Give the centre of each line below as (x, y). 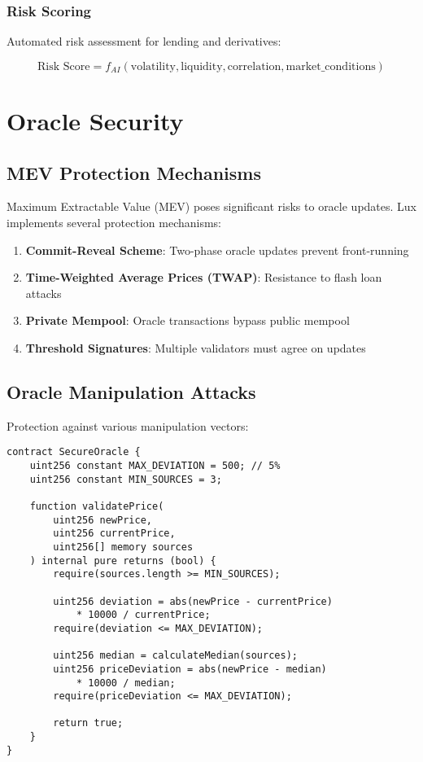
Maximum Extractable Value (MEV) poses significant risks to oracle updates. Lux (212, 206)
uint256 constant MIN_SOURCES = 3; (126, 479)
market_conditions (331, 66)
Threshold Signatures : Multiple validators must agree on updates (196, 347)
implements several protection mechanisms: (114, 222)
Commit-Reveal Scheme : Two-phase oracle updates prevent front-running (217, 250)
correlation (254, 66)
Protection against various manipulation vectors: (128, 425)
